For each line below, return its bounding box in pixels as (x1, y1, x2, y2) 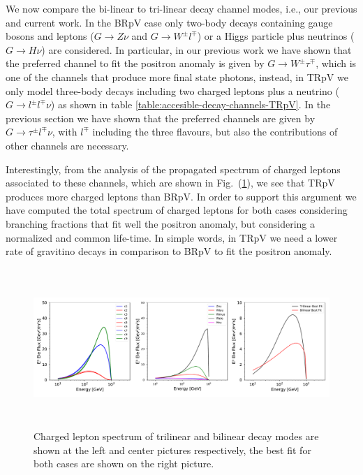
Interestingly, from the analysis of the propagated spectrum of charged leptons (6, 161, 341, 176)
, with (52, 124, 77, 139)
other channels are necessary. (6, 138, 129, 152)
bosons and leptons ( (6, 29, 94, 43)
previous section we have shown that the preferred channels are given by (6, 110, 316, 125)
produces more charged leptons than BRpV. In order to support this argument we (6, 189, 357, 203)
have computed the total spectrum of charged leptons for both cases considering (6, 203, 348, 217)
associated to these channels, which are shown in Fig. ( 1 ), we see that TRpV (6, 175, 335, 190)
